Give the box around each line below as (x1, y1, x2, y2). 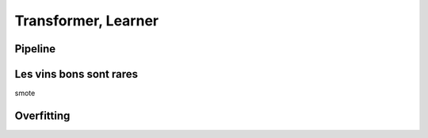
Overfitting (14, 109, 71, 122)
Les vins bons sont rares (14, 67, 139, 81)
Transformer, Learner (14, 12, 159, 29)
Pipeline (14, 42, 56, 56)
